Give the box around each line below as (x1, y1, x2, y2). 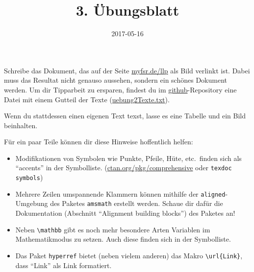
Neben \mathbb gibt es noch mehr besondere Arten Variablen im (15, 224, 210, 234)
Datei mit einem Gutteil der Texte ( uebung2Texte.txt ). (4, 94, 170, 104)
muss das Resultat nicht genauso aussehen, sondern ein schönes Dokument (4, 75, 227, 85)
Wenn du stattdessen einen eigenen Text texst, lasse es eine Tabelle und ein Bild (4, 111, 246, 121)
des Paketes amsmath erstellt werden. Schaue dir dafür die (50, 198, 223, 208)
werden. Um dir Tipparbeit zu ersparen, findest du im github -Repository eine (4, 84, 237, 94)
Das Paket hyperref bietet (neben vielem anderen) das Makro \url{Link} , (15, 250, 243, 260)
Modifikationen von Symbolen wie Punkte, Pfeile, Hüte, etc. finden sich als (15, 153, 242, 163)
